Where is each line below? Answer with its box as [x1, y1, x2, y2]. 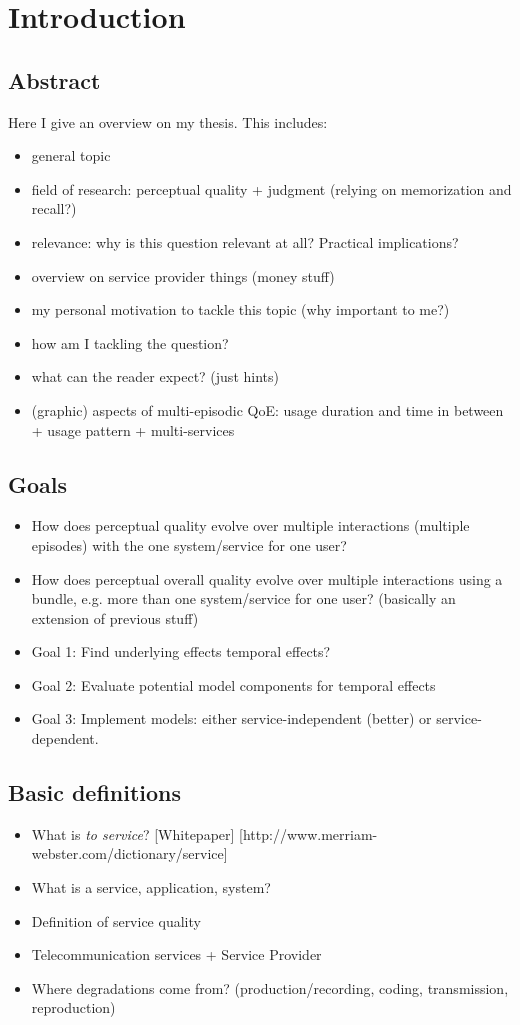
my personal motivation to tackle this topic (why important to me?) [31, 299, 450, 320]
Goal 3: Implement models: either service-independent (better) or [31, 708, 432, 729]
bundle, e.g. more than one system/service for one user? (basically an [31, 588, 456, 609]
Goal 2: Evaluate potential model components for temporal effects [31, 674, 436, 695]
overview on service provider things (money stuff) [31, 265, 335, 286]
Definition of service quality [31, 910, 201, 931]
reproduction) [31, 997, 116, 1018]
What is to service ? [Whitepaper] [31, 823, 235, 844]
